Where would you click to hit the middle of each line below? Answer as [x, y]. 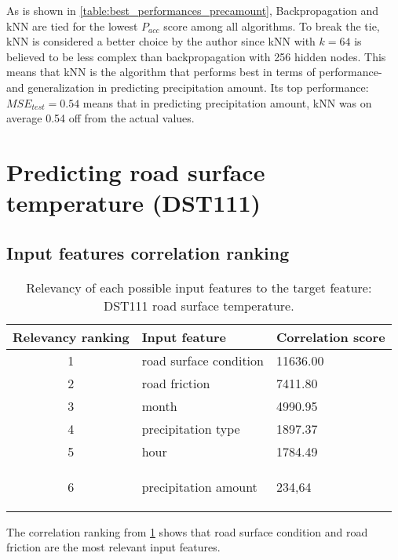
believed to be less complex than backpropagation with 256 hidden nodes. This [196, 56]
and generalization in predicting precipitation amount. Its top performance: [188, 87]
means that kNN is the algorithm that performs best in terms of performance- [194, 72]
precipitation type [191, 428]
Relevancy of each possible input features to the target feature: [199, 287]
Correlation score [330, 336]
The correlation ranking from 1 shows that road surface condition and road [187, 531]
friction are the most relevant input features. [113, 547]
